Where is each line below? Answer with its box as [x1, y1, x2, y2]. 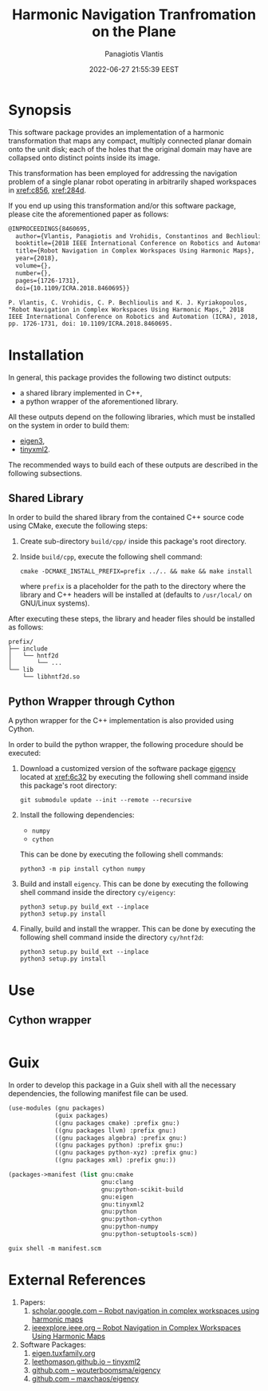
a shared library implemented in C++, [19, 387, 143, 397]
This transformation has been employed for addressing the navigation [8, 168, 238, 177]
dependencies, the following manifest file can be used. [8, 1089, 189, 1099]
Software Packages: [19, 1340, 86, 1349]
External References [8, 1271, 146, 1290]
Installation [8, 346, 85, 364]
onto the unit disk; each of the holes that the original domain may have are [8, 144, 253, 153]
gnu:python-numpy [100, 1222, 159, 1231]
